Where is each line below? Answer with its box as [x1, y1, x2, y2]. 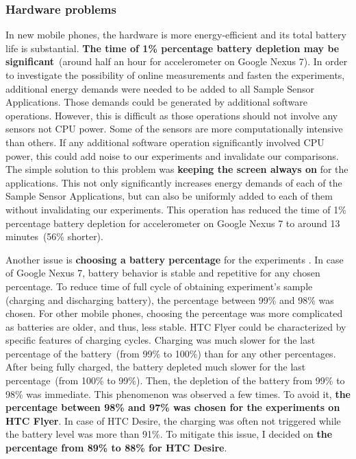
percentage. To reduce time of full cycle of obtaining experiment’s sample [5, 279, 313, 293]
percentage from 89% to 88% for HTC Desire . [5, 440, 227, 455]
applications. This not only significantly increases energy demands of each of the [5, 175, 342, 189]
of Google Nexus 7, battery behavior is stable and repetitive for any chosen [5, 266, 320, 280]
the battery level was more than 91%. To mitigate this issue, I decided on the [5, 427, 333, 441]
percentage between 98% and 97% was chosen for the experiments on [5, 400, 340, 414]
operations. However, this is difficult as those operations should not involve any [5, 108, 338, 122]
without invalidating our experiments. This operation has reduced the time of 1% [5, 202, 346, 216]
